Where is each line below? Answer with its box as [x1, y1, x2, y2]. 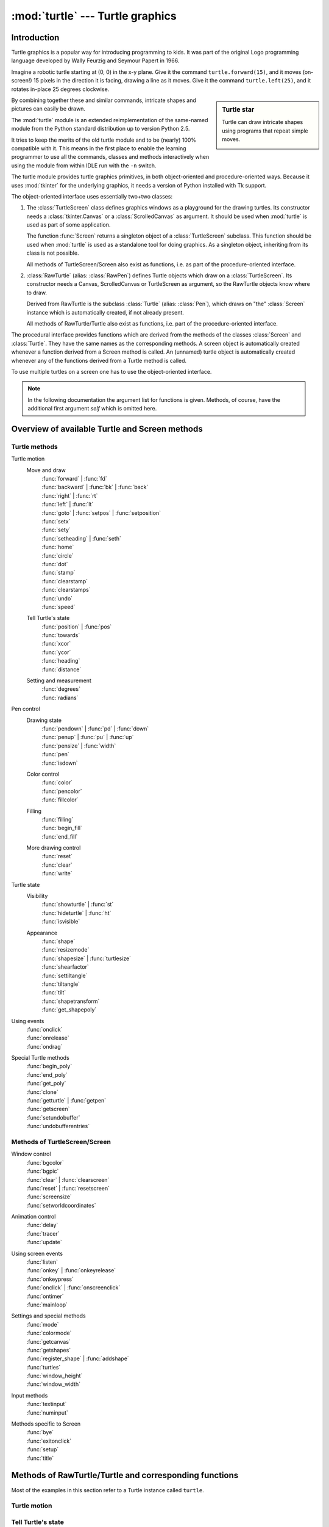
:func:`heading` [41, 657, 80, 665]
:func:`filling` [41, 815, 74, 823]
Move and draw [26, 466, 66, 473]
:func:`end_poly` [26, 1071, 68, 1078]
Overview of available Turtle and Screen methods [11, 423, 203, 434]
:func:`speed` [41, 603, 76, 610]
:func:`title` [26, 1454, 54, 1462]
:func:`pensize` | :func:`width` [41, 742, 116, 749]
